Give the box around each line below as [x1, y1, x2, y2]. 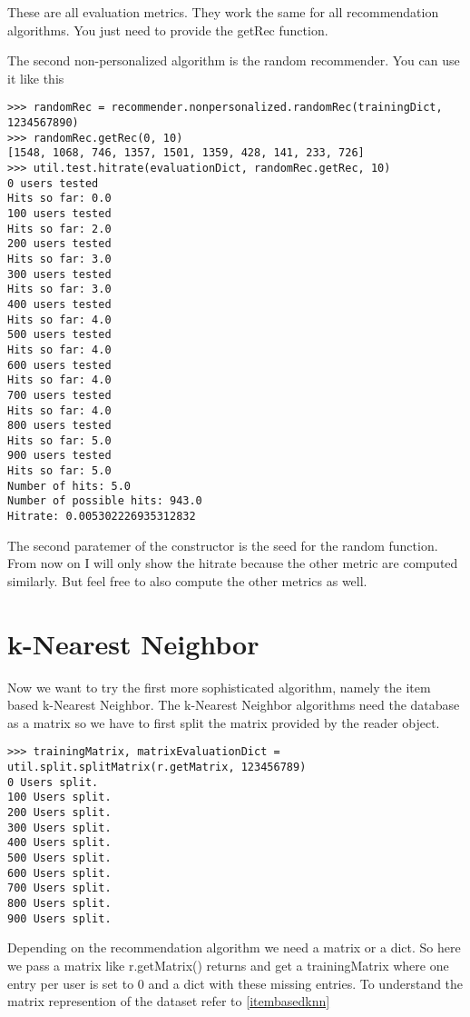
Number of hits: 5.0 [7, 479, 132, 493]
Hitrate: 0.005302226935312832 [7, 510, 196, 523]
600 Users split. [7, 866, 112, 880]
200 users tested [7, 237, 112, 251]
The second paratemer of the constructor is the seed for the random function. [7, 535, 438, 554]
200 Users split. [7, 806, 112, 820]
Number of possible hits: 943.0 [7, 494, 202, 508]
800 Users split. [7, 897, 112, 910]
